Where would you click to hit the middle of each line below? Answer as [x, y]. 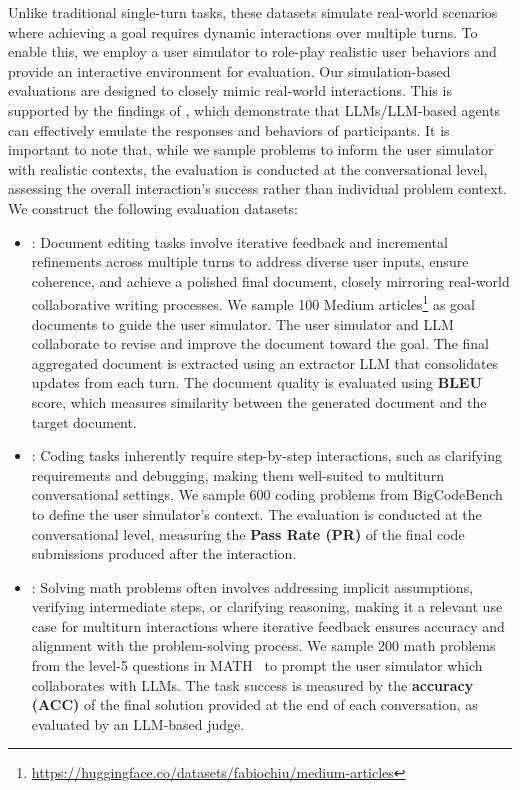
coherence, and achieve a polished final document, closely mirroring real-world [270, 280]
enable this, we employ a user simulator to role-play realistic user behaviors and [252, 51]
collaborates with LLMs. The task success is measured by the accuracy [252, 684]
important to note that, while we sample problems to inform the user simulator [251, 149]
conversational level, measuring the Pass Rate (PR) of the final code [248, 533]
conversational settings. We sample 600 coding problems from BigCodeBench [267, 494]
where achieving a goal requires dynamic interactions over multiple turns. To [243, 31]
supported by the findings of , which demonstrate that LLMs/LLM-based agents [254, 109]
